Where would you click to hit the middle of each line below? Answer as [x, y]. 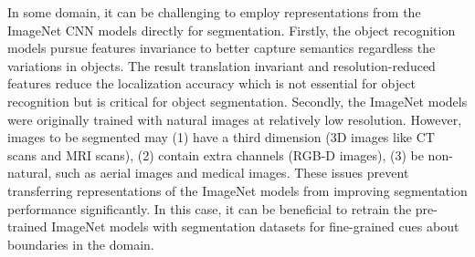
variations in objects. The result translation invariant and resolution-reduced [222, 65]
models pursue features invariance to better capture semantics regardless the [222, 48]
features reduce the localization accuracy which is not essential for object [211, 83]
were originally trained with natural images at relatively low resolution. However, [235, 119]
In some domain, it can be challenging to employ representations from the [214, 12]
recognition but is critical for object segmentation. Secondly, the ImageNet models [237, 101]
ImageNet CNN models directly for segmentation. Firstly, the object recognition [232, 30]
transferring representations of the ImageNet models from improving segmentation [237, 190]
